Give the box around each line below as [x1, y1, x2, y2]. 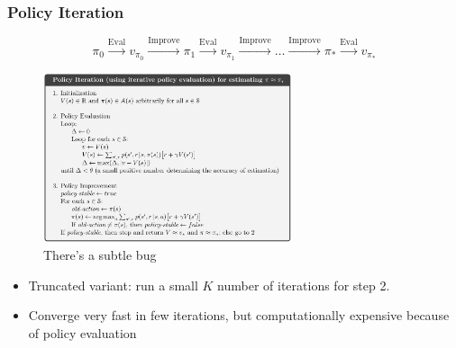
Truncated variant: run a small [28, 275, 198, 294]
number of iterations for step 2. [217, 275, 390, 294]
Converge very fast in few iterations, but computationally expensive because [28, 306, 450, 325]
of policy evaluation [28, 323, 137, 342]
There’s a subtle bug [43, 245, 157, 264]
